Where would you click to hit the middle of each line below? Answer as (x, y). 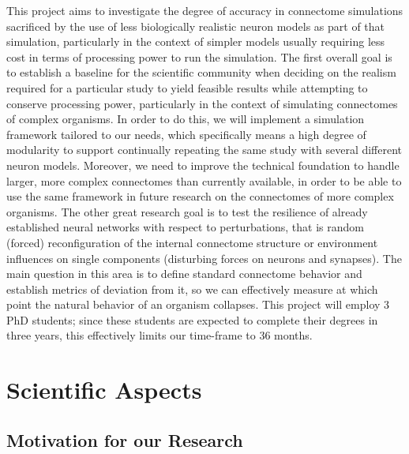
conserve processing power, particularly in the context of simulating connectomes (202, 103)
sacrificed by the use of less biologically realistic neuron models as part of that (196, 26)
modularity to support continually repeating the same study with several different (204, 150)
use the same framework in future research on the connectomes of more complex (200, 196)
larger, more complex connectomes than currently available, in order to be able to (204, 180)
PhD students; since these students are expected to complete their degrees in (192, 319)
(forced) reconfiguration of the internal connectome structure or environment (192, 242)
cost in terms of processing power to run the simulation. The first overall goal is (199, 56)
